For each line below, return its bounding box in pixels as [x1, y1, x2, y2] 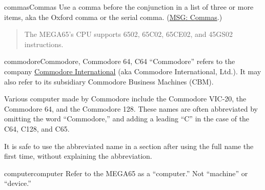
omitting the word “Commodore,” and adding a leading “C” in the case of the [4, 113, 250, 124]
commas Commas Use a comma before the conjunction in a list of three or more [4, 2, 254, 12]
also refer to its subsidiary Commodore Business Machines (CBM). [4, 76, 214, 87]
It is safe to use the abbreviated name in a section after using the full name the [4, 140, 254, 151]
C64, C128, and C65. [4, 123, 70, 134]
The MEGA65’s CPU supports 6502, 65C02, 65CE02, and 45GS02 [24, 29, 233, 39]
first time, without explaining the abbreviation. [4, 151, 152, 161]
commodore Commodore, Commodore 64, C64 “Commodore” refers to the [4, 56, 235, 67]
